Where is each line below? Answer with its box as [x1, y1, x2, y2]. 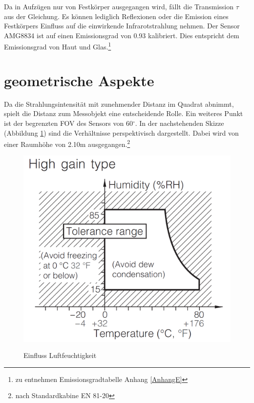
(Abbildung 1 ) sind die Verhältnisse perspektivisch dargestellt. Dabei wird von [4, 127, 239, 138]
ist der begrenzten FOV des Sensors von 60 [4, 118, 133, 128]
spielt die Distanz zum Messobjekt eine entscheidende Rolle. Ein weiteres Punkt [4, 108, 243, 119]
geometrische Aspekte [4, 70, 154, 90]
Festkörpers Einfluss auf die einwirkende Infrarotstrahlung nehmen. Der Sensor [4, 21, 240, 31]
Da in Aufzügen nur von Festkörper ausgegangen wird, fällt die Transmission [4, 1, 234, 11]
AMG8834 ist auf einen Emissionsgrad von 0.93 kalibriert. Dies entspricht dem [4, 30, 239, 40]
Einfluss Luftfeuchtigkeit [23, 350, 97, 360]
